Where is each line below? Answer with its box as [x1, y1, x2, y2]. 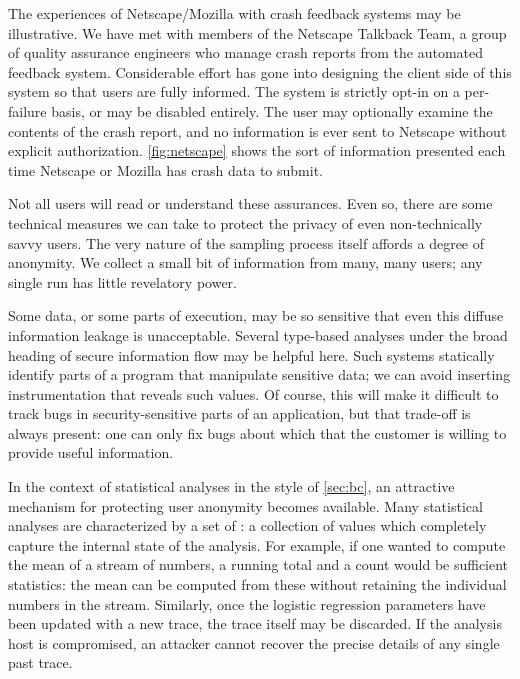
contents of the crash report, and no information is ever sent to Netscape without [8, 120, 507, 141]
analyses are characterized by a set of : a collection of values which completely [8, 515, 487, 536]
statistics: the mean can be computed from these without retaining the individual [8, 574, 507, 595]
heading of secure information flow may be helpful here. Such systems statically [8, 344, 495, 365]
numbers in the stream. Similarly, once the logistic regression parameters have [8, 593, 486, 614]
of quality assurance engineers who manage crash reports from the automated [8, 42, 484, 63]
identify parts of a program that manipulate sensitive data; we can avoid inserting [8, 364, 511, 385]
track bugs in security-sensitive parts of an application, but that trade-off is [8, 403, 471, 424]
